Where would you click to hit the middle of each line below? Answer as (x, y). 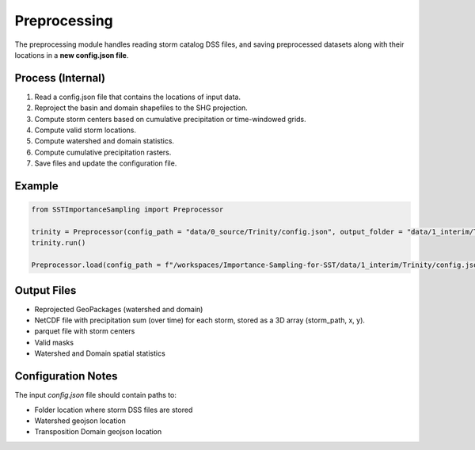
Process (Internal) (60, 78)
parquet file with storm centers (85, 331)
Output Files (46, 290)
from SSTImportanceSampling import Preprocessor (127, 210)
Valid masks (54, 342)
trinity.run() (59, 243)
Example (36, 186)
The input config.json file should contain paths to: (96, 395)
